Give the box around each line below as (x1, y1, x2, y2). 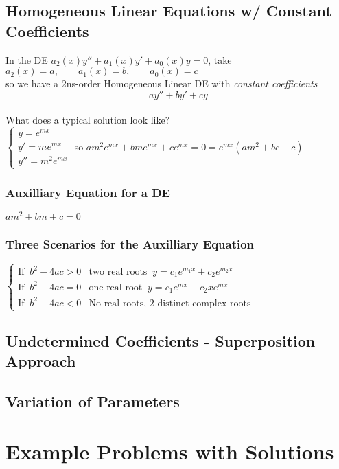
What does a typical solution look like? (5, 113, 170, 127)
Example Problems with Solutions (5, 437, 334, 466)
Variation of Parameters (5, 390, 180, 411)
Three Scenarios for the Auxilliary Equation (5, 235, 255, 252)
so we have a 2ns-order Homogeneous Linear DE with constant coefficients (5, 76, 318, 91)
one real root (89, 282, 143, 293)
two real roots (89, 267, 148, 277)
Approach (5, 350, 76, 371)
